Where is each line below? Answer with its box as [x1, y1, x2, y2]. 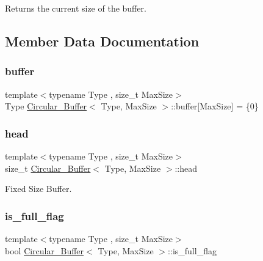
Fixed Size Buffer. [5, 182, 72, 195]
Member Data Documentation [5, 31, 200, 50]
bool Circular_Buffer [5, 244, 84, 257]
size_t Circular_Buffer [5, 161, 91, 174]
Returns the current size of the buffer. [5, 2, 146, 14]
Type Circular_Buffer [5, 100, 87, 112]
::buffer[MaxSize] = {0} [171, 100, 259, 112]
